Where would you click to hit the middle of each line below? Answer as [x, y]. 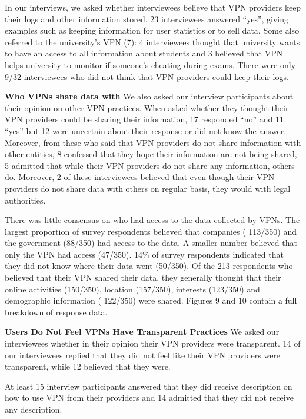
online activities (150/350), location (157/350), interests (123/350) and [132, 289]
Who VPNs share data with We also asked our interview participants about [149, 96]
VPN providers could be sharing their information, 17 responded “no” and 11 [144, 119]
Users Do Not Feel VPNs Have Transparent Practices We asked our [142, 332]
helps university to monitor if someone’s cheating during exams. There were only [150, 64]
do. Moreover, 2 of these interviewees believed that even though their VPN [140, 177]
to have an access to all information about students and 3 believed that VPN [144, 53]
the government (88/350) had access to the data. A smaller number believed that [151, 243]
